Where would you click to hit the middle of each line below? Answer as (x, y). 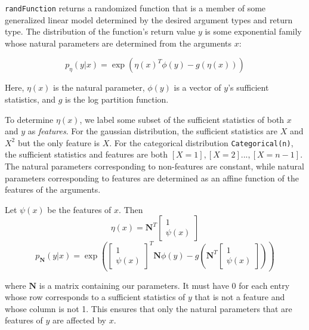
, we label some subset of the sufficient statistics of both (182, 119)
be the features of (79, 209)
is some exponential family (253, 31)
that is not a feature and (240, 297)
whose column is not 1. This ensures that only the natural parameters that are (149, 308)
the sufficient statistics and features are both (86, 154)
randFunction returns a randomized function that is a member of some (135, 8)
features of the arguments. (53, 189)
